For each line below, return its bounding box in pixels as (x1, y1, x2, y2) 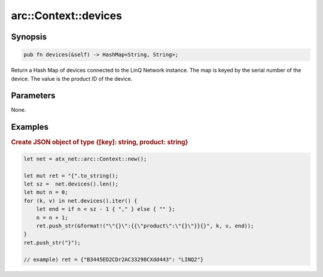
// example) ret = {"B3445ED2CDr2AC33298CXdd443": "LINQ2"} (23, 256, 204, 263)
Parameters (11, 90, 56, 101)
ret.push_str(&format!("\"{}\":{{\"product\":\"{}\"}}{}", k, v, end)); (36, 222, 254, 229)
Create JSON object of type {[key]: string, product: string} (11, 138, 188, 147)
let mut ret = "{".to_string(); (23, 172, 119, 179)
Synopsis (11, 32, 47, 42)
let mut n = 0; (23, 189, 68, 196)
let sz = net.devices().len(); (23, 180, 119, 187)
